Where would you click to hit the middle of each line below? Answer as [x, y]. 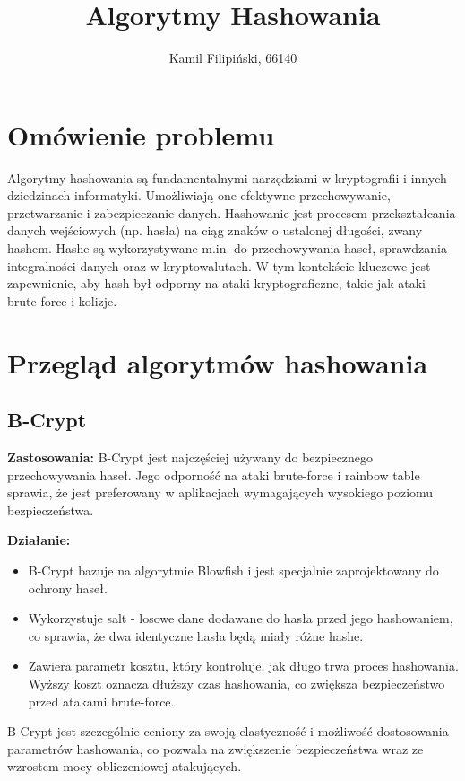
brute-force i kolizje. [62, 300]
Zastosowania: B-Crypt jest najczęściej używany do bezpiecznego [190, 456]
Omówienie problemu [141, 134]
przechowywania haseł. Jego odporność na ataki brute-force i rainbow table [214, 474]
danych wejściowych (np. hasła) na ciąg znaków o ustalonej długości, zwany [215, 230]
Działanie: [39, 540]
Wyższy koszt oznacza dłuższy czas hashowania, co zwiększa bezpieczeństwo [237, 683]
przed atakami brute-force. [101, 701]
